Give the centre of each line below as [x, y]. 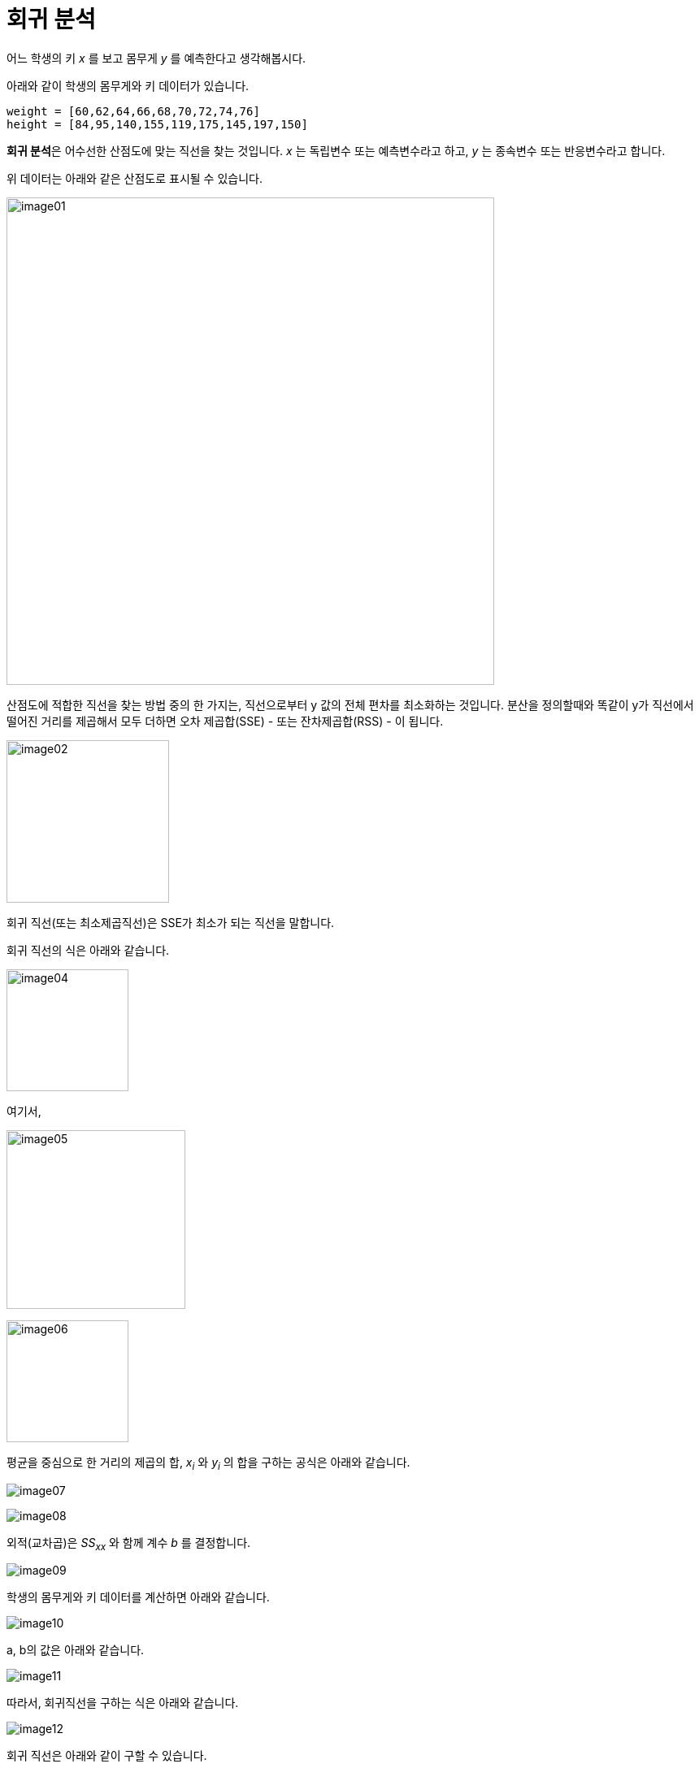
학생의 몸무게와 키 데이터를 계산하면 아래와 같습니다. [138, 1597]
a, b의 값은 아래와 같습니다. [76, 1650]
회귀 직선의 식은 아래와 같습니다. [88, 950]
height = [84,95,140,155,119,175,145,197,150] [157, 124]
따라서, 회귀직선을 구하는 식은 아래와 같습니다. [123, 1703]
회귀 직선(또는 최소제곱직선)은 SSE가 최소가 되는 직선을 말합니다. [171, 922]
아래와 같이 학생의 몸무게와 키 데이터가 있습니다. [128, 85]
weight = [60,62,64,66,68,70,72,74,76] [133, 111]
